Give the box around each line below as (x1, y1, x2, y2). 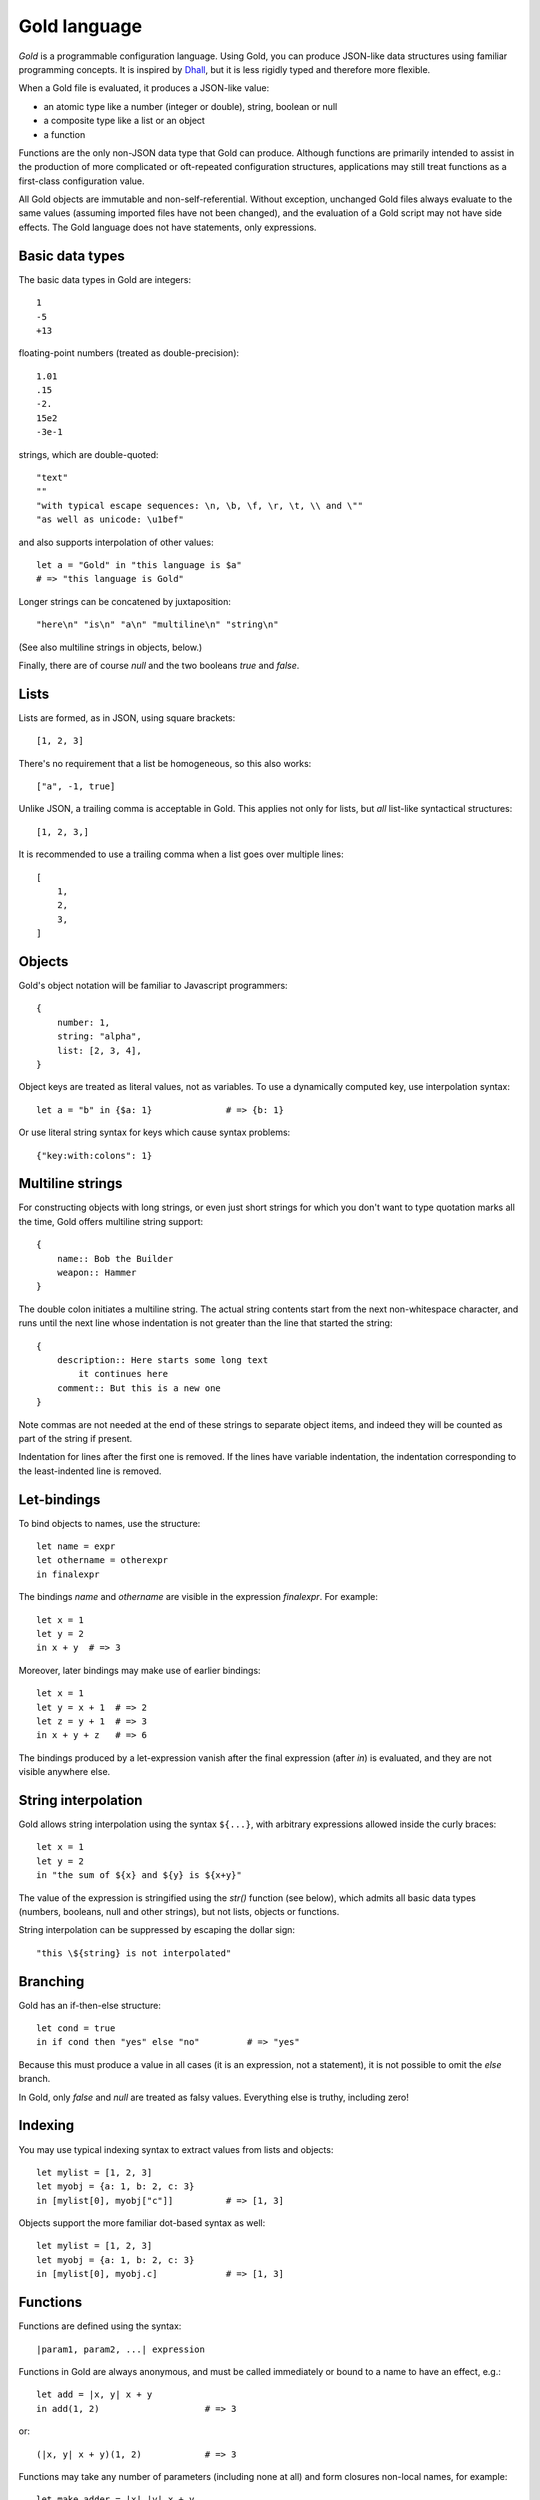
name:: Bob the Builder (56, 1253, 174, 1264)
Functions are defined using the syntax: (18, 2320, 182, 2332)
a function (43, 128, 86, 140)
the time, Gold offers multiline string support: (18, 1215, 204, 1227)
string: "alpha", (56, 1031, 142, 1042)
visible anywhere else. (18, 1766, 111, 1778)
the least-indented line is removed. (18, 1465, 162, 1477)
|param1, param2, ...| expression (36, 2343, 205, 2355)
